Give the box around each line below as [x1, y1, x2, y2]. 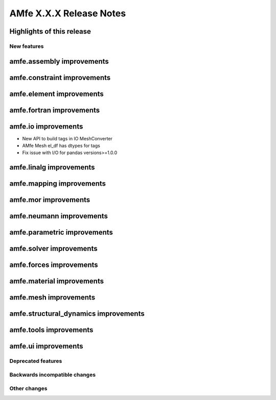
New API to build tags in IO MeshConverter [22, 135, 112, 141]
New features [9, 42, 44, 49]
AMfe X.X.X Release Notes [9, 8, 126, 19]
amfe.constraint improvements [9, 73, 111, 82]
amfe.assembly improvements [9, 57, 109, 66]
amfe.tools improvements [9, 326, 94, 334]
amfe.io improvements [9, 122, 83, 131]
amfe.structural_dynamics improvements [9, 309, 145, 318]
